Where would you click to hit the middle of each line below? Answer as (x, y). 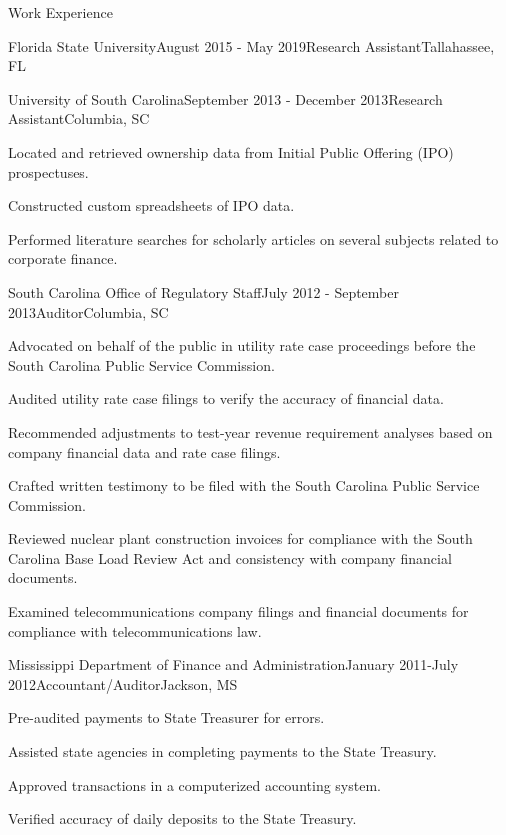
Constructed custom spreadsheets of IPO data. (151, 205)
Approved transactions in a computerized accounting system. (194, 784)
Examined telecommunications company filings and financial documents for (238, 611)
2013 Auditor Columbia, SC (88, 311)
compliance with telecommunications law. (135, 630)
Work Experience (60, 12)
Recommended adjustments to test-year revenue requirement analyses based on (250, 431)
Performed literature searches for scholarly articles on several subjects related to (253, 238)
